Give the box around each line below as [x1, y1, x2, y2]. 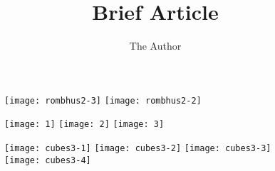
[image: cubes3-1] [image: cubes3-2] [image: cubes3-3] [4, 143, 271, 154]
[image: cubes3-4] [4, 155, 91, 165]
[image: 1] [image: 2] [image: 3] [4, 119, 165, 130]
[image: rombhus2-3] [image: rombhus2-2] [4, 95, 202, 106]
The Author [129, 38, 182, 53]
